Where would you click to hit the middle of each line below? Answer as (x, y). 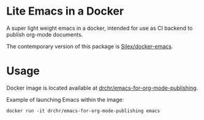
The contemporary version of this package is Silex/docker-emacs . (90, 46)
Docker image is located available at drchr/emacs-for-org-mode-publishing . (102, 88)
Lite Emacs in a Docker (65, 11)
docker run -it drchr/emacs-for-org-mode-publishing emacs (83, 111)
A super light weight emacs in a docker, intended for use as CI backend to (100, 28)
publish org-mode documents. (45, 34)
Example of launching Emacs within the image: (65, 99)
